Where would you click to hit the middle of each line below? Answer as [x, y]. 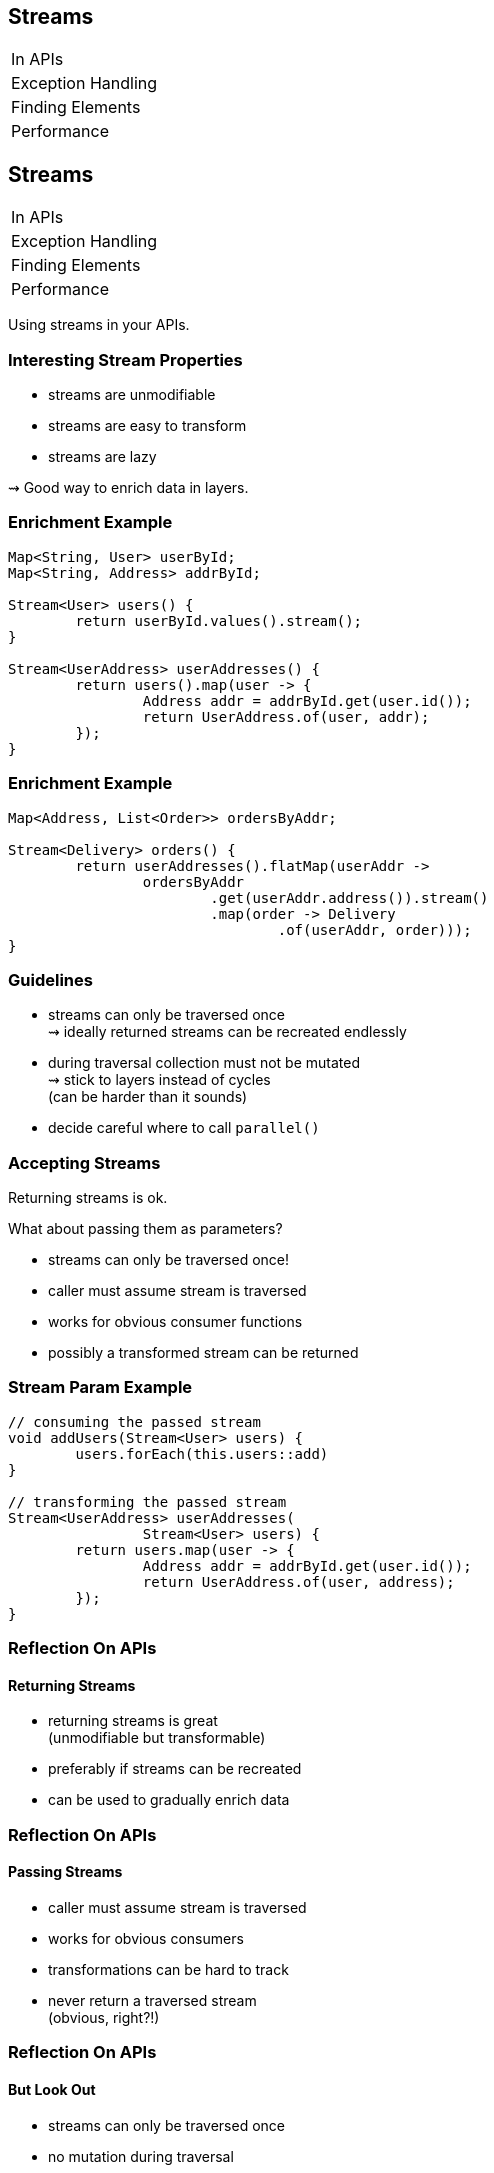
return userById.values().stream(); [219, 620]
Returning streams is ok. [88, 1198]
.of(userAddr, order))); [374, 929]
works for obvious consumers [146, 1938]
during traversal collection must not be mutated [204, 1063]
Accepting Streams [84, 1162]
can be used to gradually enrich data [169, 1800]
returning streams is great [133, 1721]
